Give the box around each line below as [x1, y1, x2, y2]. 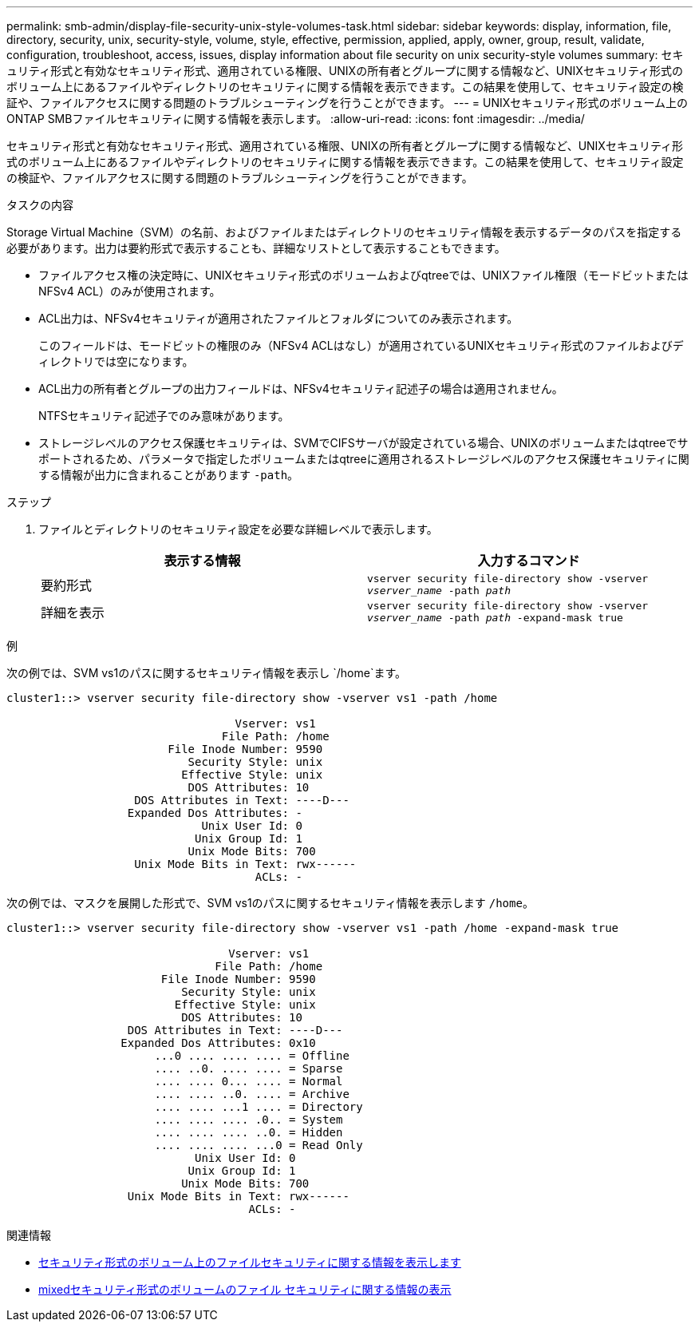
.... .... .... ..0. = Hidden [154, 1126, 343, 1139]
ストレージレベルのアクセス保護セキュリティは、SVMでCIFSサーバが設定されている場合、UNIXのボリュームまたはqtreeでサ [38, 436, 689, 450]
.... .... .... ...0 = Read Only [154, 1139, 363, 1152]
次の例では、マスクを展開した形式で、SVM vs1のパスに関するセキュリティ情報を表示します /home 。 [6, 896, 534, 910]
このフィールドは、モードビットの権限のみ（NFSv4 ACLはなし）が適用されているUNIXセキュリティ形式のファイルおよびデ [38, 339, 684, 352]
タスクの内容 [6, 198, 73, 212]
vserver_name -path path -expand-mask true [367, 612, 623, 624]
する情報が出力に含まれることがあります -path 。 [38, 468, 299, 482]
